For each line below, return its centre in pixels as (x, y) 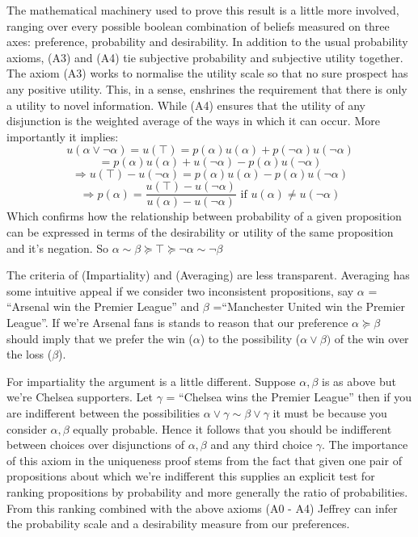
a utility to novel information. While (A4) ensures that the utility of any (186, 105)
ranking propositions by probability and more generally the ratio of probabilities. (207, 491)
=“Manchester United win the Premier (309, 306)
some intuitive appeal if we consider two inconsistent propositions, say (180, 290)
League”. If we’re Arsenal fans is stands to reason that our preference (177, 322)
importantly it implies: (63, 136)
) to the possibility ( (250, 338)
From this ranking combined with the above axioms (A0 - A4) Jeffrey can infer (202, 508)
